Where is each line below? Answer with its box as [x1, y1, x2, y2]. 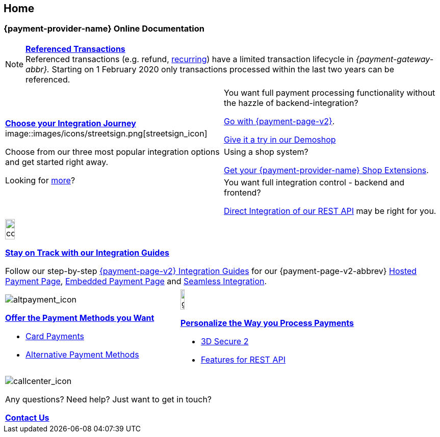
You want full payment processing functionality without [224, 87, 435, 98]
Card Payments [25, 331, 85, 341]
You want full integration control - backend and [224, 177, 405, 187]
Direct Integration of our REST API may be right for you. [224, 205, 436, 216]
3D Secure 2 [200, 336, 249, 346]
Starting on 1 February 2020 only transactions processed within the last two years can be [51, 64, 394, 74]
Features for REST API [200, 354, 286, 365]
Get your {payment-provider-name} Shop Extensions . [224, 165, 429, 175]
